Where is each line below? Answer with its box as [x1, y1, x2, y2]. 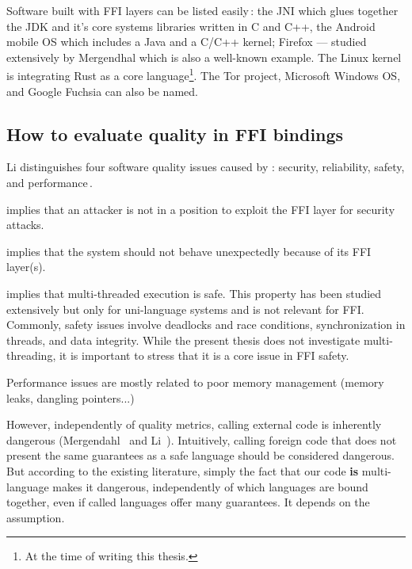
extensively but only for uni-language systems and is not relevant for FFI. [6, 300, 364, 317]
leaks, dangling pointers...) [6, 389, 135, 406]
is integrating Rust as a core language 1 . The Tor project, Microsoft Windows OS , [6, 65, 401, 84]
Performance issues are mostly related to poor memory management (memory [6, 373, 384, 390]
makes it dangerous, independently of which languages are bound [52, 478, 368, 495]
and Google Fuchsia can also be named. [6, 82, 198, 99]
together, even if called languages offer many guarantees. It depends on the [6, 494, 370, 510]
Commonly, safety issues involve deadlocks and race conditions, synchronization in [6, 316, 406, 333]
